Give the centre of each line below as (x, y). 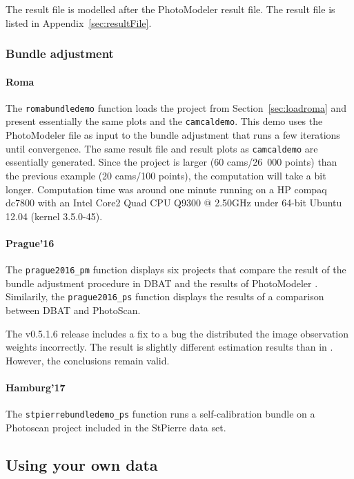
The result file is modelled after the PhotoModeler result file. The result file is (170, 9)
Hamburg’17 (36, 388)
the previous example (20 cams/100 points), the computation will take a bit (166, 175)
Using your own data (82, 464)
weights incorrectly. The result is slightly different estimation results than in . (169, 347)
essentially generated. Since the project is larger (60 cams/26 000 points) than (171, 162)
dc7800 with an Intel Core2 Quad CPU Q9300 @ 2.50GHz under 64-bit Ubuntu (174, 203)
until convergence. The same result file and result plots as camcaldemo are (162, 148)
